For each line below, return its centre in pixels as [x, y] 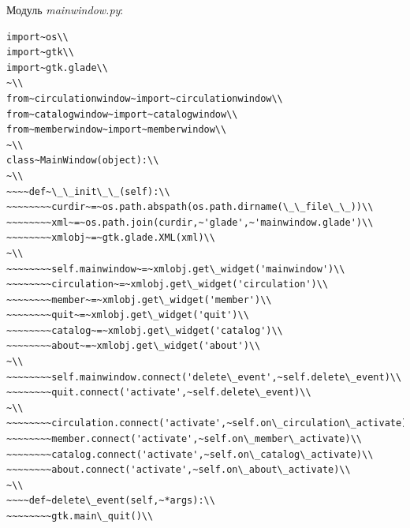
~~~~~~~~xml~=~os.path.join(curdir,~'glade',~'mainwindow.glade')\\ [190, 222]
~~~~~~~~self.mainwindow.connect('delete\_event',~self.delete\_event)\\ [204, 377]
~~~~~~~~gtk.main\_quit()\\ [80, 516]
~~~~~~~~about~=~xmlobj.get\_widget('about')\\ [134, 346]
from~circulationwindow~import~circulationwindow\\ [145, 98]
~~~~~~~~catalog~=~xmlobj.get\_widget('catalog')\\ [145, 330]
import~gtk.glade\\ [57, 67]
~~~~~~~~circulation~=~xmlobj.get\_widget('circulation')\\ [168, 285]
